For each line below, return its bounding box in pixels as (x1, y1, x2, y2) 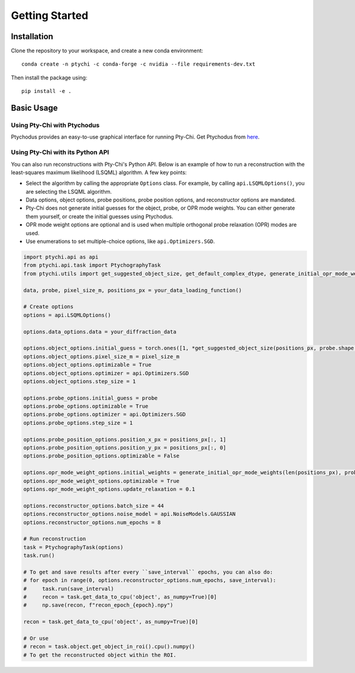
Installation (11, 31, 53, 41)
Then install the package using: (11, 74, 88, 81)
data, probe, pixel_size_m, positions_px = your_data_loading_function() (23, 287, 242, 293)
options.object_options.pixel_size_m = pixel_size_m (23, 353, 180, 360)
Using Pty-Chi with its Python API (11, 148, 109, 156)
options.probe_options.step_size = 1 (23, 419, 133, 426)
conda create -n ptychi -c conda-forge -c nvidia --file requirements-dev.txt (21, 61, 256, 68)
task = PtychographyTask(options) (23, 544, 124, 550)
